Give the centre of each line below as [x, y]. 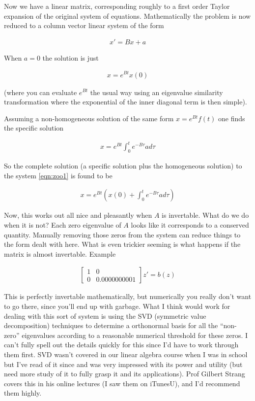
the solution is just [71, 57]
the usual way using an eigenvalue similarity [156, 92]
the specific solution [34, 128]
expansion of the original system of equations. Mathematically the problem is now [127, 16]
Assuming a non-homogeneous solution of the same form [89, 118]
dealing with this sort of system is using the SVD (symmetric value [105, 316]
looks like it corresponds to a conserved [190, 225]
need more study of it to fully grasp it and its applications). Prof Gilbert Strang [125, 374]
